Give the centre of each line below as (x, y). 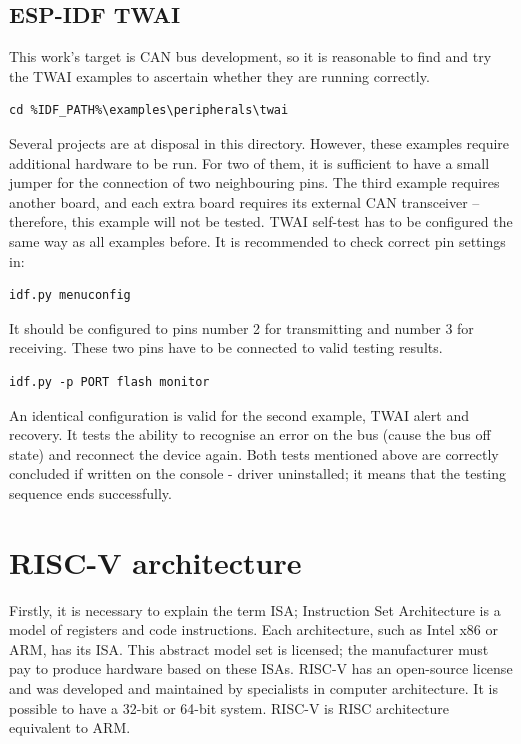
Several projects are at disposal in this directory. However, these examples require (259, 142)
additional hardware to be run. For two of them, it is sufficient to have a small (249, 162)
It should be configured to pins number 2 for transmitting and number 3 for (241, 327)
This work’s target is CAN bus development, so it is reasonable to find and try (250, 56)
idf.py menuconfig (70, 295)
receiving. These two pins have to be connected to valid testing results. (226, 347)
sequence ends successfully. (90, 492)
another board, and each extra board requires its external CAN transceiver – (244, 201)
